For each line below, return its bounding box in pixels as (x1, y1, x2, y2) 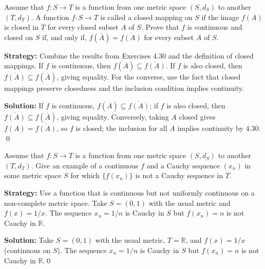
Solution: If (4, 100, 44, 110)
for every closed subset (47, 22, 119, 32)
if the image (201, 11, 239, 22)
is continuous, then (51, 60, 111, 71)
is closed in (4, 22, 39, 32)
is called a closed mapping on (100, 11, 193, 22)
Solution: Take (4, 235, 54, 245)
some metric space (4, 170, 62, 181)
